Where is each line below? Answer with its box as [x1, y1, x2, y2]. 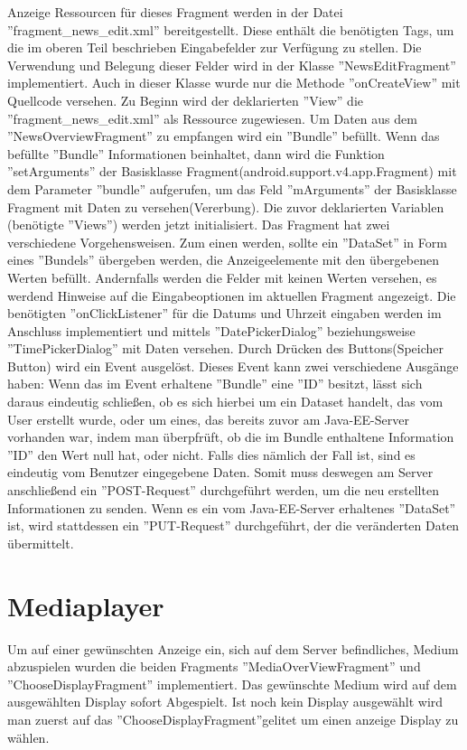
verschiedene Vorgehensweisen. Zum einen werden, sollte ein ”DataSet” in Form [7, 232, 447, 251]
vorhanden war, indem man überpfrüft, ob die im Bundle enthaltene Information [7, 427, 454, 446]
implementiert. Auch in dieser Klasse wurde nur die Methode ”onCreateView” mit [7, 73, 461, 92]
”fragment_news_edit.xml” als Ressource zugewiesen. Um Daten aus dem [7, 108, 417, 127]
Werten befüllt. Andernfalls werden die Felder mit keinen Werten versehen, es [7, 267, 437, 286]
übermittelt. [7, 533, 74, 552]
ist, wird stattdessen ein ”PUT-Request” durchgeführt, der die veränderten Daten [7, 516, 460, 535]
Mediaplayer [7, 586, 164, 623]
